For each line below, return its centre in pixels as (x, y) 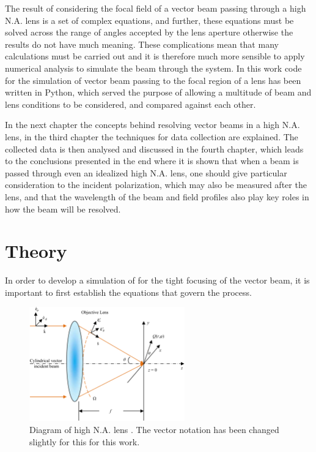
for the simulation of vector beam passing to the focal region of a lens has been (153, 80)
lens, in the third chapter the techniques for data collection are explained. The (152, 136)
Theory (36, 251)
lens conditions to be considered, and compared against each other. (130, 104)
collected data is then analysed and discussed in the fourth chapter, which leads (154, 149)
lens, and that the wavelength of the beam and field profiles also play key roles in (157, 196)
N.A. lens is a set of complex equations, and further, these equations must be (149, 20)
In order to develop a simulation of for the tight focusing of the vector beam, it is (157, 280)
